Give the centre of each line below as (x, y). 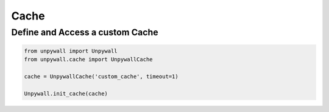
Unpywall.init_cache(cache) (66, 93)
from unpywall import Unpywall (71, 51)
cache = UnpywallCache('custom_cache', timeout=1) (101, 76)
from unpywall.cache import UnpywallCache (88, 60)
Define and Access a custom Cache (85, 32)
